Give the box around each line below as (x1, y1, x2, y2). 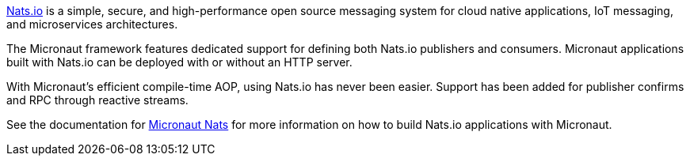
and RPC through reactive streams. (6, 93, 189, 107)
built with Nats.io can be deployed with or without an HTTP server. (6, 55, 353, 69)
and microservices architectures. (6, 17, 178, 31)
